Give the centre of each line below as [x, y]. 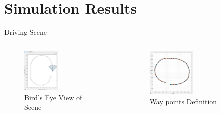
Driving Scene [26, 32]
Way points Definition [183, 101]
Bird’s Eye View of [53, 97]
